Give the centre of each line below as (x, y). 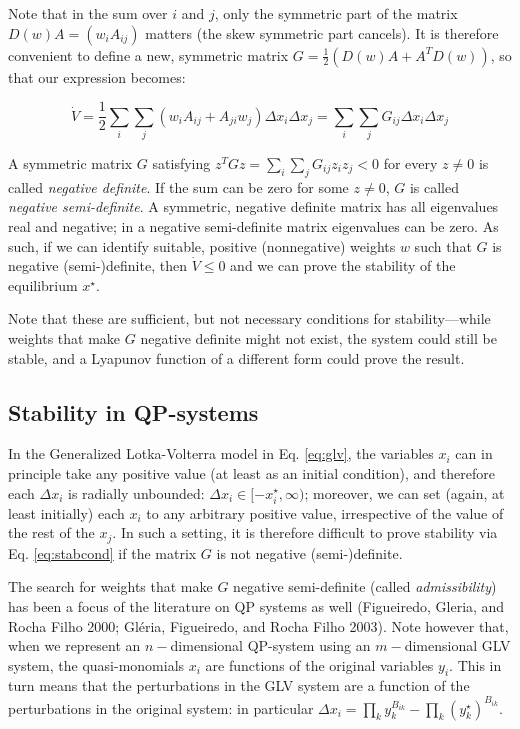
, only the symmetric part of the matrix (336, 13)
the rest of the (51, 532)
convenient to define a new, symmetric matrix (148, 54)
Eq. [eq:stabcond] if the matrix (102, 552)
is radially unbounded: (136, 492)
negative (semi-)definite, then (97, 265)
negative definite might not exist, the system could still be (318, 337)
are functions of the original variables (319, 664)
